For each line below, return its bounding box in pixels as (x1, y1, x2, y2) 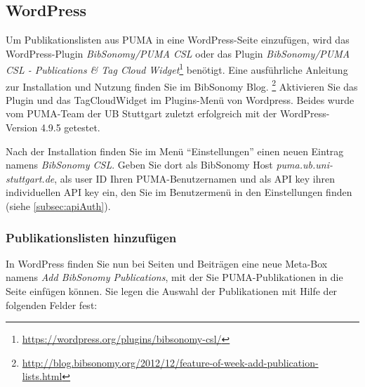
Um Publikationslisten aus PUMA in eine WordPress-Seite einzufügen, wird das (6, 32, 350, 47)
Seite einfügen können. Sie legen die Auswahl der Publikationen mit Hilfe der (6, 284, 338, 299)
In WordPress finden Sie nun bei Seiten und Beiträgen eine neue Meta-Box (6, 256, 328, 270)
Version (6, 120, 38, 135)
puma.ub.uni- (276, 157, 333, 172)
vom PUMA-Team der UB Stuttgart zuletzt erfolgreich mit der (6, 106, 277, 121)
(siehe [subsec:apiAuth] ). (6, 199, 111, 214)
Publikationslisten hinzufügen (6, 228, 177, 246)
